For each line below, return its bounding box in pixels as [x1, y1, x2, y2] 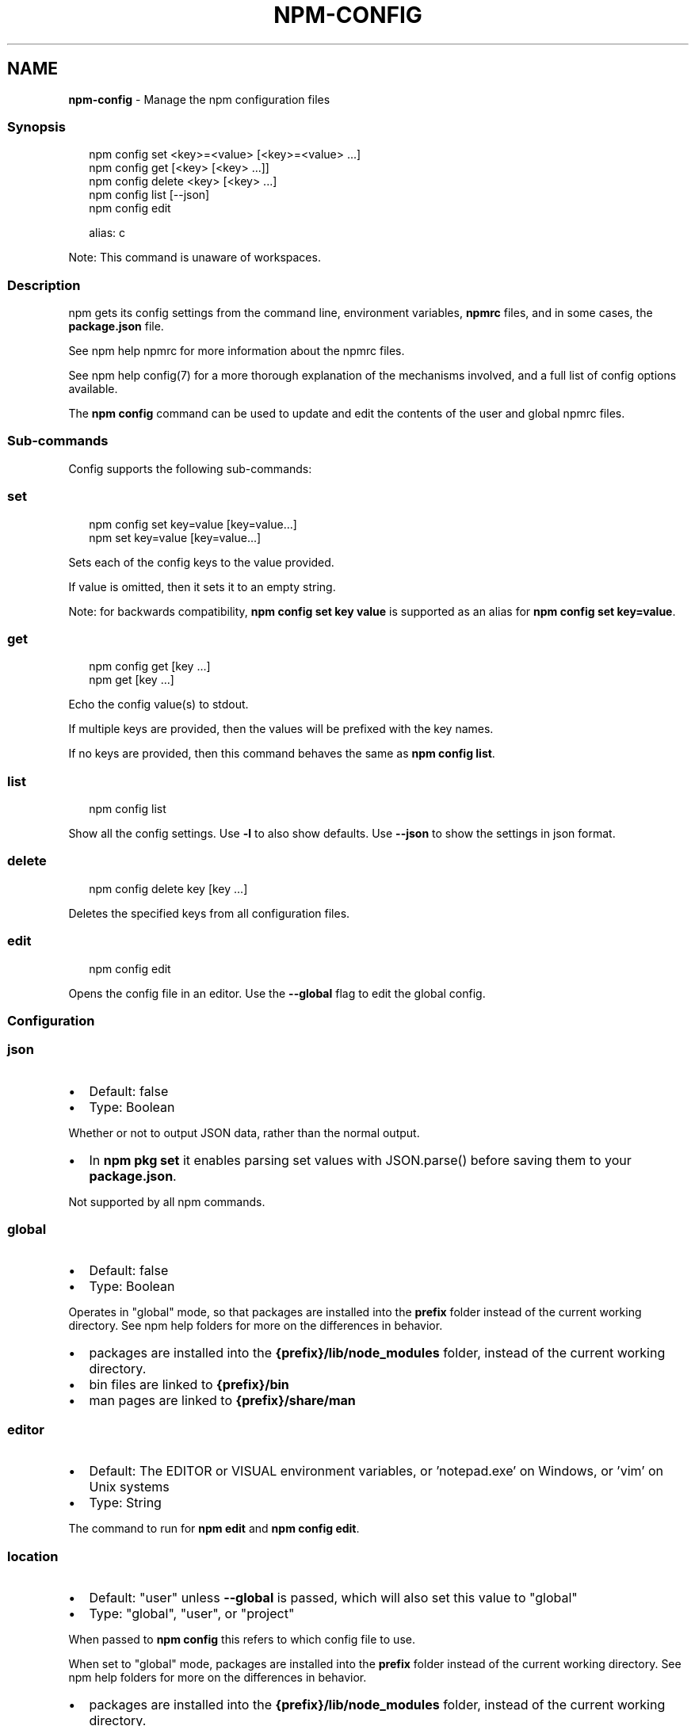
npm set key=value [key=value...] [89, 530, 262, 544]
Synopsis [7, 118, 66, 135]
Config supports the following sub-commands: [68, 461, 312, 475]
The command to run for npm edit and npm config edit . [68, 1522, 360, 1536]
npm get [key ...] [89, 673, 174, 687]
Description [7, 277, 81, 293]
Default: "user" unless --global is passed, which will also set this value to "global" [89, 1589, 578, 1606]
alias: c [89, 226, 126, 240]
